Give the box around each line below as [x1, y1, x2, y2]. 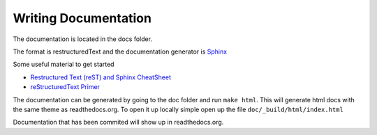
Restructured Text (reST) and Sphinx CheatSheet [30, 73, 171, 81]
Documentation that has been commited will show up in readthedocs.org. [13, 118, 224, 127]
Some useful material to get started [13, 60, 114, 69]
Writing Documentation [13, 10, 151, 26]
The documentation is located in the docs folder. [13, 35, 153, 43]
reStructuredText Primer [30, 83, 101, 91]
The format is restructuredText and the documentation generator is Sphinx [13, 47, 227, 56]
